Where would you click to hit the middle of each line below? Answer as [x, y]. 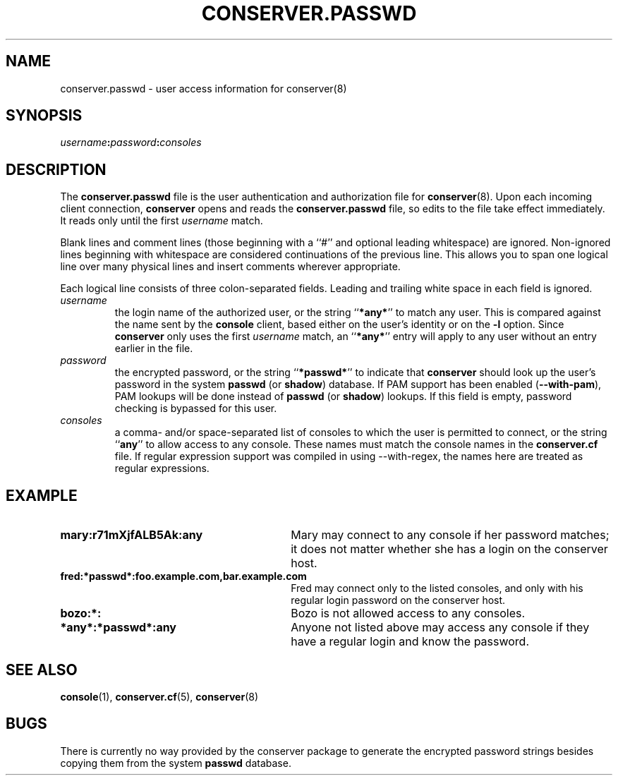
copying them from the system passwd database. [176, 763]
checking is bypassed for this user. [196, 408]
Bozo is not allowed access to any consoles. [408, 613]
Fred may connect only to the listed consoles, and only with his [437, 588]
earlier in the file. [154, 349]
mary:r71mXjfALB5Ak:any [132, 535]
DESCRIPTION [56, 169]
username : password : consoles [131, 143]
